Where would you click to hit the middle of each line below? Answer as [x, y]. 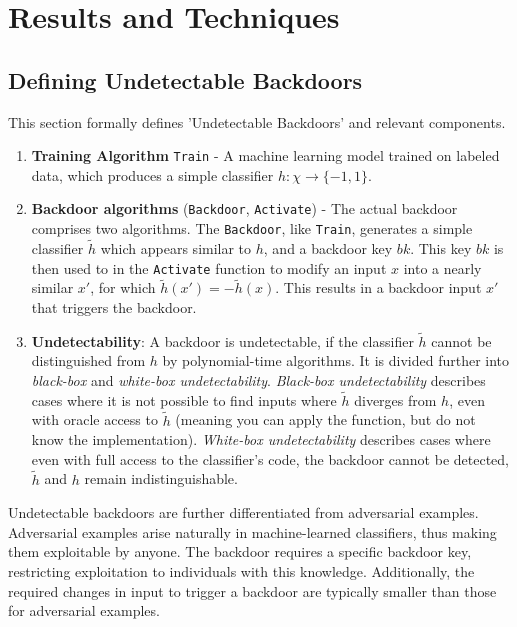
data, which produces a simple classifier [152, 174]
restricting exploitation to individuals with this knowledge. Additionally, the [241, 571]
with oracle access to [94, 419]
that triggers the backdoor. [114, 307]
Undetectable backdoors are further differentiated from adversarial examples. [243, 512]
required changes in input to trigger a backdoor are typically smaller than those [252, 590]
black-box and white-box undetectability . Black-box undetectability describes [258, 380]
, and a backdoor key [328, 247]
